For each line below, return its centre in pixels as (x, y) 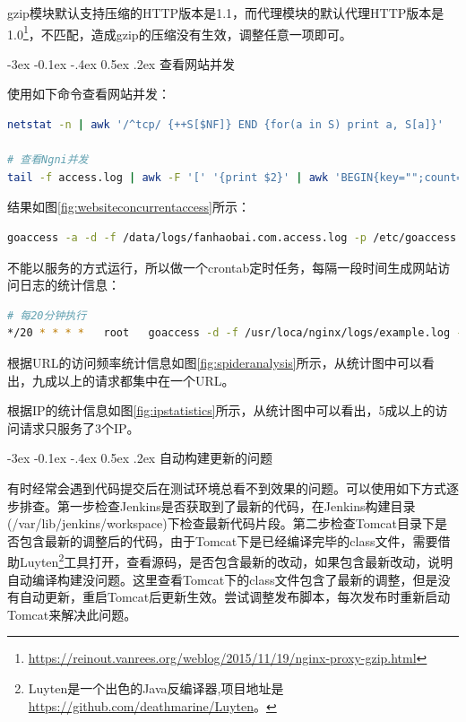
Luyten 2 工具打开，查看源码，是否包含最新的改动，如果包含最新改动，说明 (236, 560)
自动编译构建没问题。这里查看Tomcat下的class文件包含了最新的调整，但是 (223, 579)
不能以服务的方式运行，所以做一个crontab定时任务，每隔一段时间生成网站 (223, 267)
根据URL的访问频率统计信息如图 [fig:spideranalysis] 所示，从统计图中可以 (215, 362)
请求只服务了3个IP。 (79, 427)
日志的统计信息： (69, 285)
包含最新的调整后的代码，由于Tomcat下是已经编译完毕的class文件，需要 (229, 540)
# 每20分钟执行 (47, 315)
